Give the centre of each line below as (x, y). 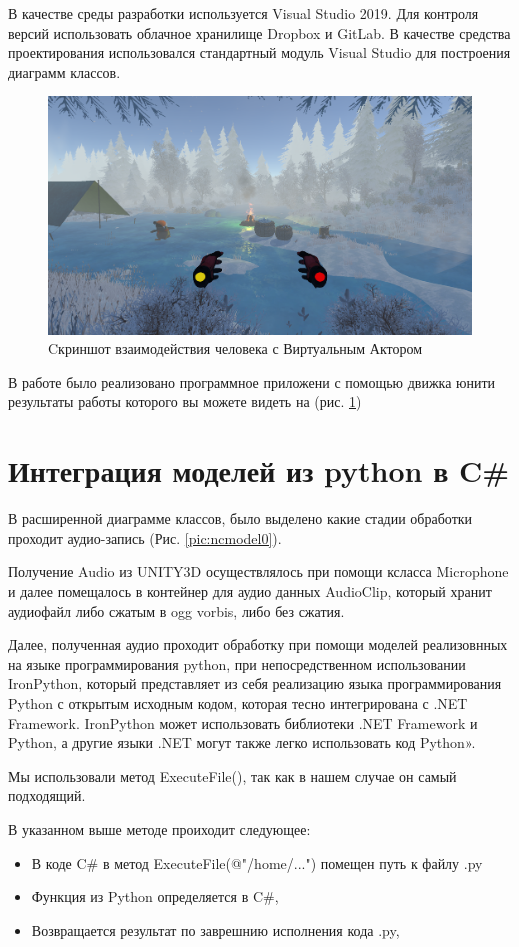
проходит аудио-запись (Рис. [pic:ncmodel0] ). (145, 537)
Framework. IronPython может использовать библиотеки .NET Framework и (243, 722)
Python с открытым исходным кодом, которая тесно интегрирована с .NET (238, 702)
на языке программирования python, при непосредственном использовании (237, 663)
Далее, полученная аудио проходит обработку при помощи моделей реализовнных (258, 644)
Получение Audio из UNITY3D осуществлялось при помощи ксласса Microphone (258, 571)
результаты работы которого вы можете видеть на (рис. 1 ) (185, 401)
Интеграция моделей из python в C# (259, 470)
